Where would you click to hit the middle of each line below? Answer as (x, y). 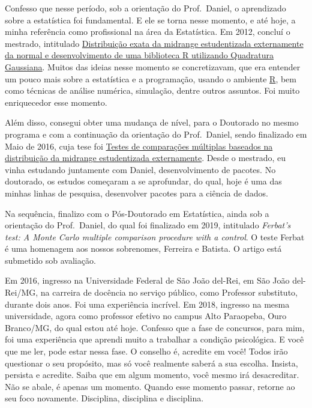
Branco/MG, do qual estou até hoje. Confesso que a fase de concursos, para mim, (155, 327)
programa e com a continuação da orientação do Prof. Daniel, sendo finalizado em (156, 134)
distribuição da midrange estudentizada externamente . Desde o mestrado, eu (145, 158)
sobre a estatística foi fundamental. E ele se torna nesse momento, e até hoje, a (150, 20)
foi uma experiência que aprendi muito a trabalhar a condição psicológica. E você (154, 339)
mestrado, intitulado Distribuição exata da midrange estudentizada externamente (154, 43)
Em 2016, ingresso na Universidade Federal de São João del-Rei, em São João (147, 280)
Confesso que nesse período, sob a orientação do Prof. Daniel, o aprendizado (145, 8)
